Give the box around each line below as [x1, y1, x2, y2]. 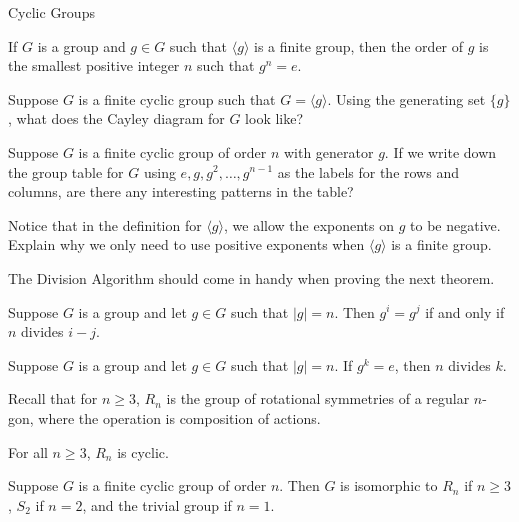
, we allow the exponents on [224, 214, 395, 235]
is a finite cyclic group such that [78, 88, 276, 109]
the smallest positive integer [8, 55, 180, 76]
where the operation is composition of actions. [38, 407, 321, 428]
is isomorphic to [340, 475, 438, 496]
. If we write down [384, 141, 497, 162]
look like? [245, 108, 304, 129]
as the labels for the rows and [277, 161, 459, 182]
